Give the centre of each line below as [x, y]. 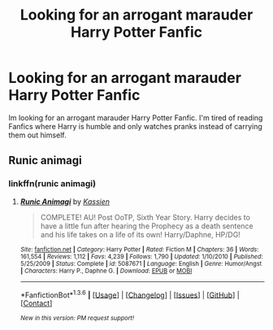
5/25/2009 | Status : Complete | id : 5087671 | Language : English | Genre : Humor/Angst [141, 263]
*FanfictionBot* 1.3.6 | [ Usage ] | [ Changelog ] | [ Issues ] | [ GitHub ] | [130, 294]
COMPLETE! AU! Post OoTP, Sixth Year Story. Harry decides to [145, 217]
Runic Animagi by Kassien [65, 202]
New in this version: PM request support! [77, 319]
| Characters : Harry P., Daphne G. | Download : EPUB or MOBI [106, 271]
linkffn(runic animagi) [52, 184]
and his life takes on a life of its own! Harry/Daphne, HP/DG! [141, 234]
